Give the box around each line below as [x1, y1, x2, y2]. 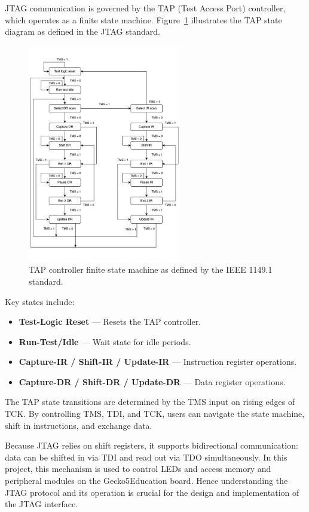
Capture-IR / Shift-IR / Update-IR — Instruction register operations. [19, 355, 297, 368]
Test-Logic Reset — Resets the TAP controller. [19, 315, 201, 328]
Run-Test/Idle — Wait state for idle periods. [19, 335, 191, 348]
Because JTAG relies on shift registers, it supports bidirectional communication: [5, 439, 298, 452]
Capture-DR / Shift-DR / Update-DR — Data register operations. [19, 375, 286, 388]
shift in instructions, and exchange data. [5, 419, 152, 431]
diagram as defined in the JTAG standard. [5, 25, 160, 38]
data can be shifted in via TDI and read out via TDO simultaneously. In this [5, 450, 287, 463]
